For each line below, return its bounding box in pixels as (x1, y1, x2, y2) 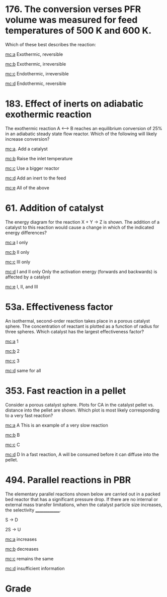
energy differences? (5, 230, 47, 236)
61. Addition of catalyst (5, 203, 104, 214)
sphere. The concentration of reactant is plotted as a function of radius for (5, 323, 159, 329)
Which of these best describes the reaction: (5, 41, 97, 47)
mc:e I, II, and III (5, 283, 38, 289)
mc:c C (5, 441, 20, 448)
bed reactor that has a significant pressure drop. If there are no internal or (5, 496, 158, 502)
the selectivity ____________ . (5, 507, 61, 513)
